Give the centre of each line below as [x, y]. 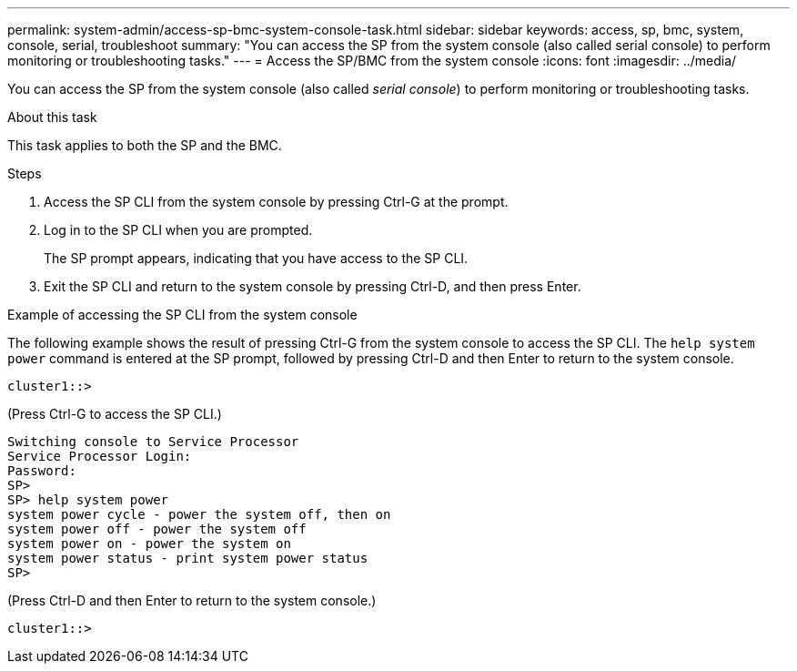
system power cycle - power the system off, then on [199, 514]
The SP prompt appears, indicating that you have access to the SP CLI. [256, 258]
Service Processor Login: [100, 456]
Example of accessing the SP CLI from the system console [182, 315]
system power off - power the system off [157, 529]
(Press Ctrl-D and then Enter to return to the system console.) [192, 600]
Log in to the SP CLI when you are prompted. [178, 230]
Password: [42, 471]
